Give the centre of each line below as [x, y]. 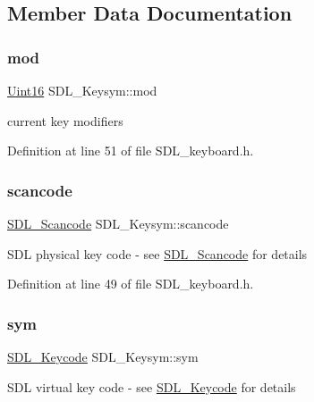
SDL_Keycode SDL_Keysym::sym [103, 356]
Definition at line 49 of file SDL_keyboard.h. [131, 284]
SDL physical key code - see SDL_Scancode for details [157, 253]
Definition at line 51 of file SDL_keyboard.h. [131, 151]
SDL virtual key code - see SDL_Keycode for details [152, 386]
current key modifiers [65, 120]
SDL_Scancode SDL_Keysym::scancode [118, 223]
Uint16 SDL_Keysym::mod [82, 90]
